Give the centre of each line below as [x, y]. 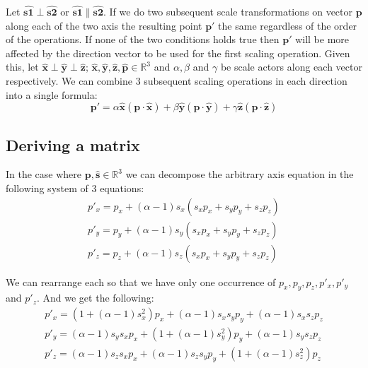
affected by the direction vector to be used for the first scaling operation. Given [178, 53]
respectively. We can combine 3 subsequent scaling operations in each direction [177, 80]
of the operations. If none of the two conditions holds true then [143, 39]
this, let [22, 67]
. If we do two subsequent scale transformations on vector [228, 11]
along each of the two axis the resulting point [104, 25]
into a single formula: [52, 94]
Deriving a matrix [73, 144]
